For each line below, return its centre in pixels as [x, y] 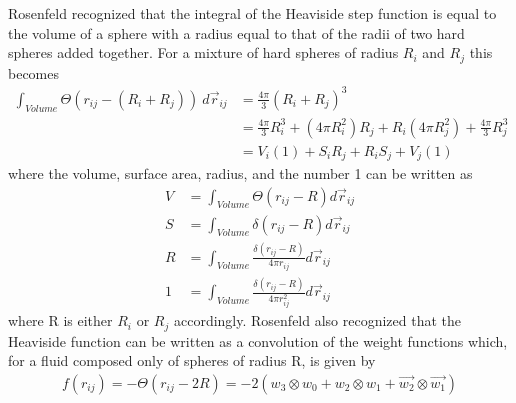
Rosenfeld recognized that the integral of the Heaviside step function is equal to [252, 13]
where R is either [60, 320]
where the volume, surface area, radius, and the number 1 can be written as [240, 173]
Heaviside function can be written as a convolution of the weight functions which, [258, 340]
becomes [34, 72]
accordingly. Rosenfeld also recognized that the [317, 320]
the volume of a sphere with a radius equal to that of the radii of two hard [236, 32]
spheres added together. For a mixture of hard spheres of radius [203, 52]
